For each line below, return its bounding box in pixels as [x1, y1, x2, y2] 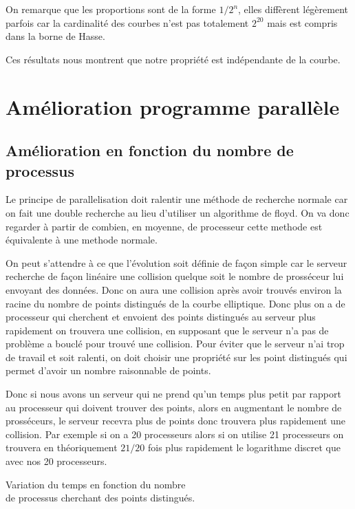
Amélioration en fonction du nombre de [6, 140, 294, 161]
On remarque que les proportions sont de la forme [6, 2, 216, 16]
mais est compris [267, 15, 338, 30]
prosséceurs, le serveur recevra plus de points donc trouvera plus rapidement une [6, 413, 345, 428]
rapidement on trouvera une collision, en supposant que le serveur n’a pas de [6, 323, 329, 337]
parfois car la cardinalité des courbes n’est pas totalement [6, 15, 249, 30]
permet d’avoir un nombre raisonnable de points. [6, 363, 211, 378]
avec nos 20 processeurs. [6, 454, 107, 468]
